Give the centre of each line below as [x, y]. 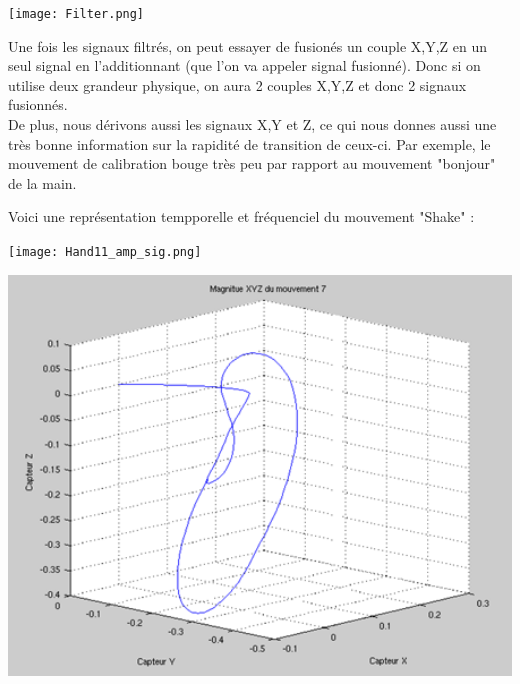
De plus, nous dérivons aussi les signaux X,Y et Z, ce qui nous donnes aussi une [252, 124]
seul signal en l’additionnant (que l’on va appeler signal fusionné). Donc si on [244, 65]
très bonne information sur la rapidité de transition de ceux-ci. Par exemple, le [249, 143]
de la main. [42, 182]
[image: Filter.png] [76, 14]
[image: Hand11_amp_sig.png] [105, 252]
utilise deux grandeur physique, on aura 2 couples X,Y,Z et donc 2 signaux [237, 84]
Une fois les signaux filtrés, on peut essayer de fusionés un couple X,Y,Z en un [248, 45]
